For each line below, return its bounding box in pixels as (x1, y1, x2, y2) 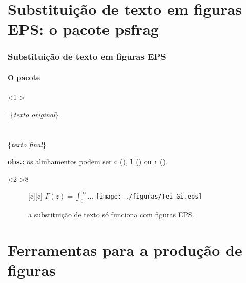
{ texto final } (8, 139, 46, 149)
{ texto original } (10, 108, 59, 119)
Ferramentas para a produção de (8, 240, 242, 260)
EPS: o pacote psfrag (8, 18, 159, 39)
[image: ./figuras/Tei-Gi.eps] (95, 193, 202, 201)
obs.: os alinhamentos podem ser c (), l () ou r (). (8, 156, 168, 167)
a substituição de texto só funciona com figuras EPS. (28, 209, 194, 220)
